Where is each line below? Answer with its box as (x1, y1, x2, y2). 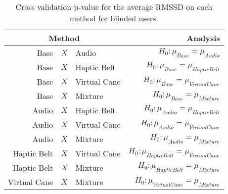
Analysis (186, 32, 220, 44)
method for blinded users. (69, 12, 158, 24)
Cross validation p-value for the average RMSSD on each (15, 1, 213, 12)
